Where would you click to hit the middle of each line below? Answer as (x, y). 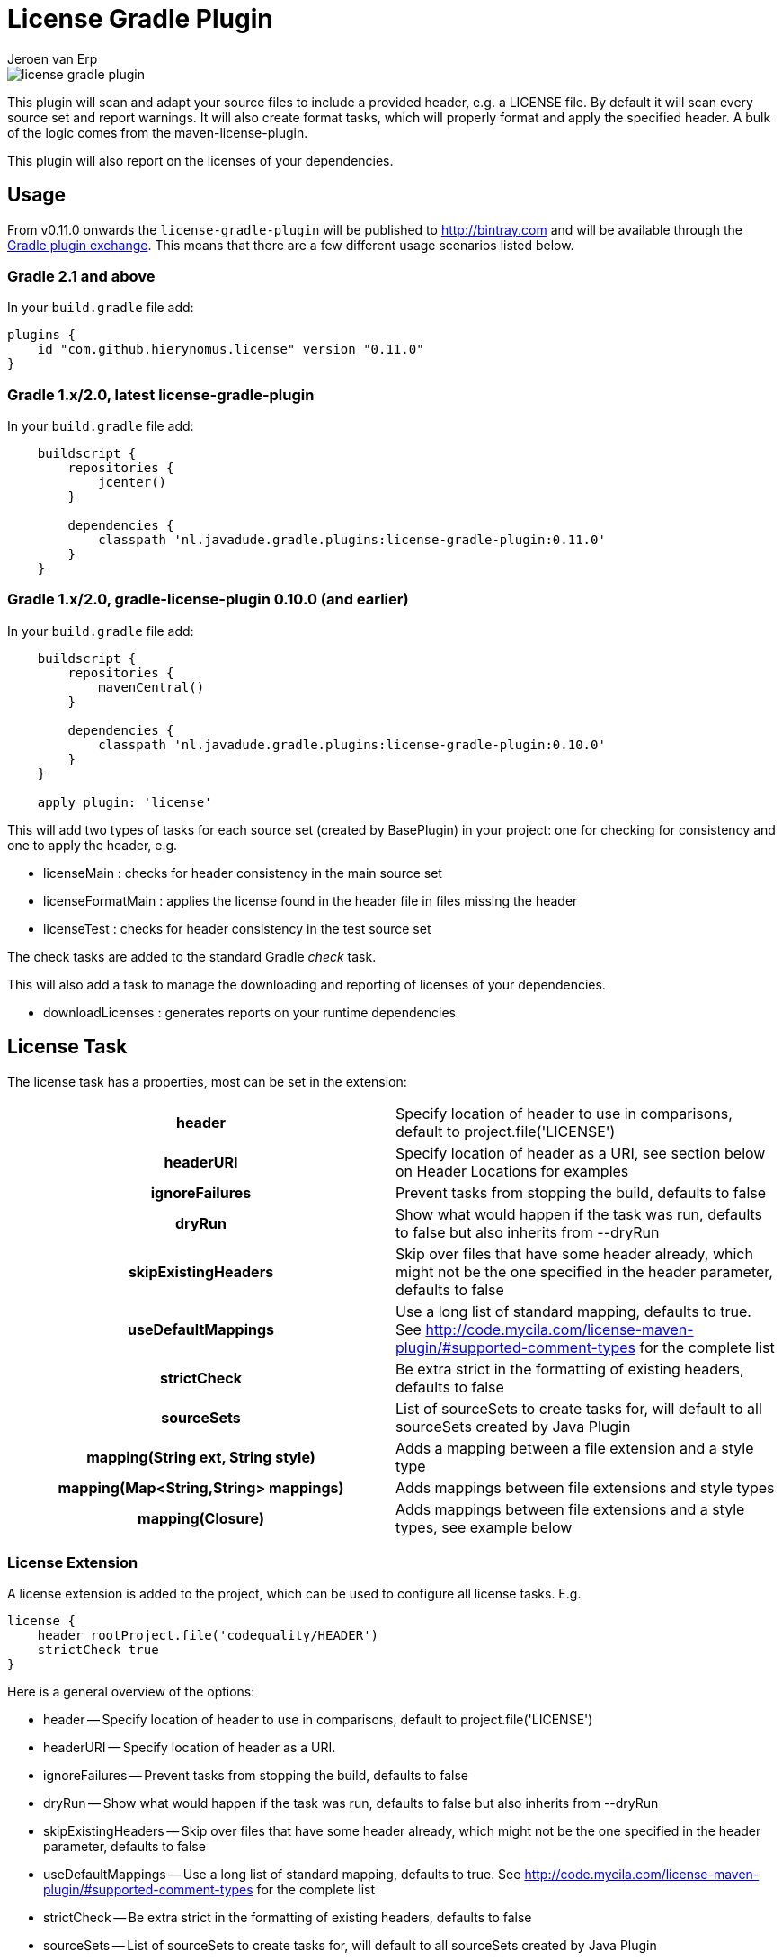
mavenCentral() (151, 687)
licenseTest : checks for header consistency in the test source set (237, 928)
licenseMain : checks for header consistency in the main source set (243, 873)
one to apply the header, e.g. (93, 845)
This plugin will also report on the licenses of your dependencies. (200, 160)
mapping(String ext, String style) (201, 1457)
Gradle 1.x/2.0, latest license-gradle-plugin (161, 394)
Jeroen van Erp (53, 58)
